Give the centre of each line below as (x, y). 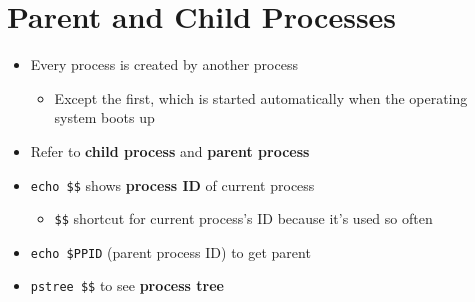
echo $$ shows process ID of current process (172, 184)
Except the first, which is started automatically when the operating (261, 97)
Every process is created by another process (164, 64)
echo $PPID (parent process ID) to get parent (170, 251)
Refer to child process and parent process (170, 150)
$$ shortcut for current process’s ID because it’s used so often (243, 218)
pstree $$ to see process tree (127, 285)
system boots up (104, 117)
